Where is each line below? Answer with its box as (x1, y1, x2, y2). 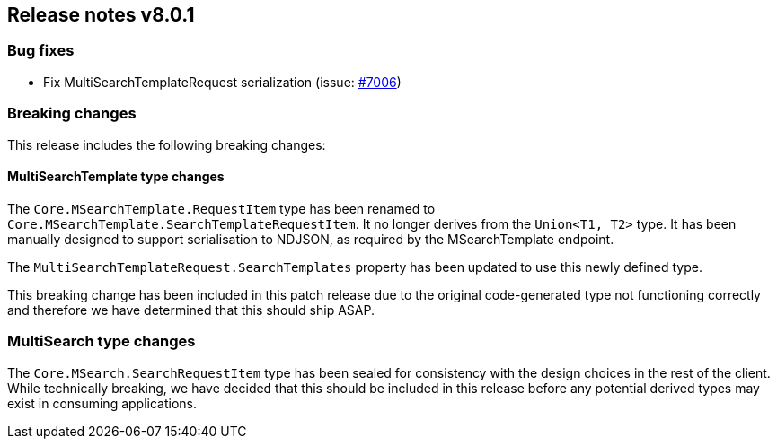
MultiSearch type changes (7, 332, 196, 351)
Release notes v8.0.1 (7, 4, 195, 26)
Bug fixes (7, 41, 75, 60)
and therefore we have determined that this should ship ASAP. (7, 302, 375, 318)
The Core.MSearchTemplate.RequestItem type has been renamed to (7, 200, 436, 216)
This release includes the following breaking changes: (7, 136, 326, 153)
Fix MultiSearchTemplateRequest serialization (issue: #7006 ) (43, 74, 402, 90)
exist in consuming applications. (7, 395, 198, 411)
